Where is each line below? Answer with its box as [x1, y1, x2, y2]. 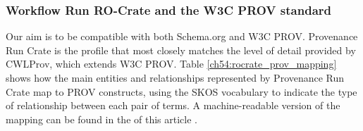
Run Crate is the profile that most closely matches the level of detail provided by [6, 42, 356, 57]
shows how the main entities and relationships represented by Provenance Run [6, 70, 345, 85]
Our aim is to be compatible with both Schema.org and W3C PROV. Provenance [6, 29, 358, 44]
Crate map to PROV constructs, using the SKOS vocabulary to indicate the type [6, 84, 357, 99]
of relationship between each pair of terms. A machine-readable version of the [6, 98, 340, 113]
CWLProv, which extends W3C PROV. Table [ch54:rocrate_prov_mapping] [6, 56, 337, 71]
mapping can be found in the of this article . [6, 111, 197, 126]
